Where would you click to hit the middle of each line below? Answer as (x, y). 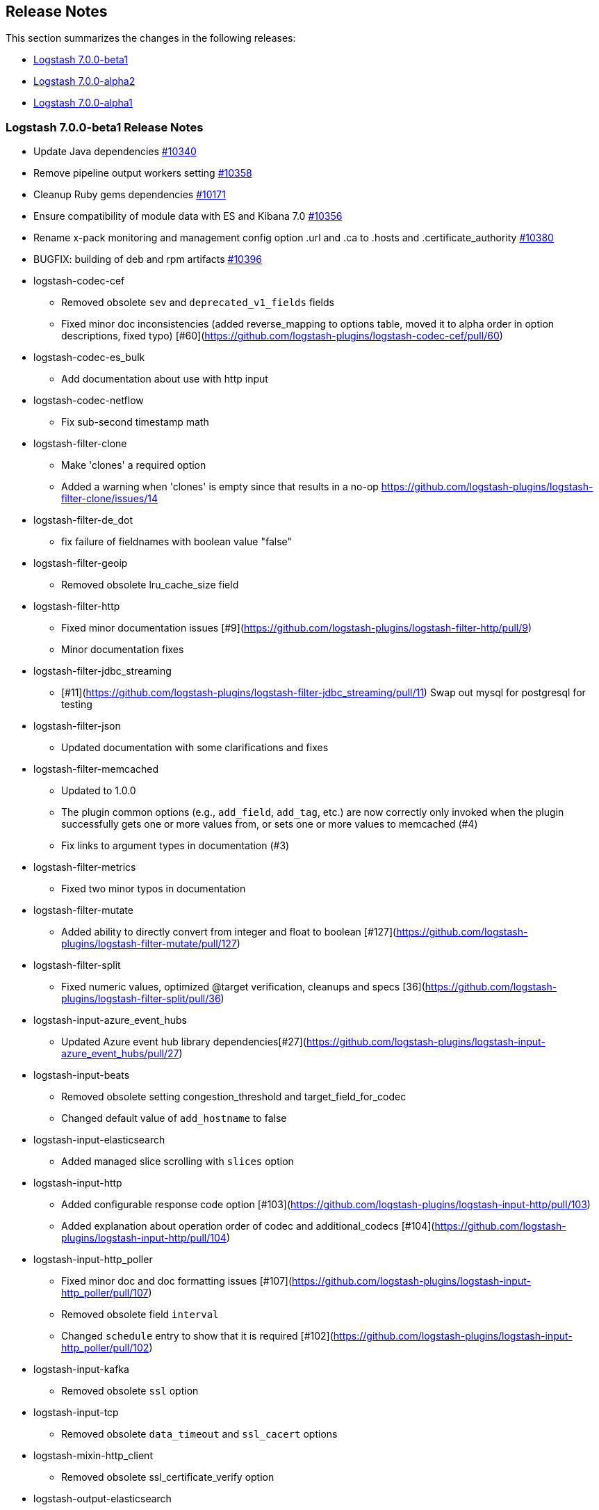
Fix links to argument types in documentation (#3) (175, 846)
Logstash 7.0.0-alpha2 (84, 81)
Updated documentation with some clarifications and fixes (195, 748)
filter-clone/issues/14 (109, 499)
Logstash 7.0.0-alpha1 (83, 103)
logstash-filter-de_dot (83, 520)
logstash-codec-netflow (89, 401)
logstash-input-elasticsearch (99, 1140)
